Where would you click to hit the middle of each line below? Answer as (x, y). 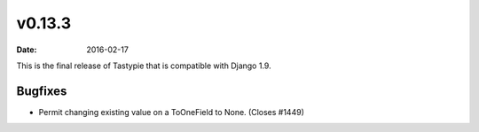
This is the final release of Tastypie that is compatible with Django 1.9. (144, 66)
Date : (27, 50)
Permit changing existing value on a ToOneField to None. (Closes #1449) (172, 112)
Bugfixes (42, 91)
